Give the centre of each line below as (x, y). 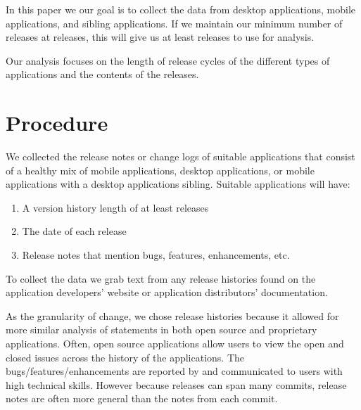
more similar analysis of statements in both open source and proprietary (161, 329)
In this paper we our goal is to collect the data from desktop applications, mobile (181, 9)
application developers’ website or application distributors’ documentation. (167, 292)
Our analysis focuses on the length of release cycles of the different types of (168, 60)
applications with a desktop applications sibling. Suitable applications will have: (178, 184)
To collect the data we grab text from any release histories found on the (161, 278)
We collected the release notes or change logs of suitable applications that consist (180, 156)
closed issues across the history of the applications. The (125, 357)
